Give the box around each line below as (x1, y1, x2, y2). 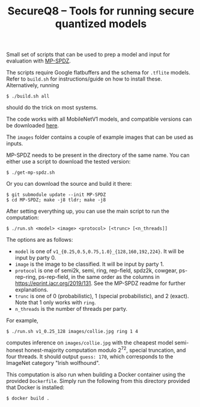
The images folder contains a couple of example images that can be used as (6, 133, 193, 141)
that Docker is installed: (6, 384, 65, 391)
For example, (6, 317, 39, 324)
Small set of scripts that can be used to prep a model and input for (6, 51, 171, 58)
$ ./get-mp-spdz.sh (6, 170, 55, 176)
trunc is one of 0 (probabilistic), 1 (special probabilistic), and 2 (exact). (14, 293, 189, 300)
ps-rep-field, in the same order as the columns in (38, 274, 160, 281)
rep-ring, (14, 274, 37, 281)
